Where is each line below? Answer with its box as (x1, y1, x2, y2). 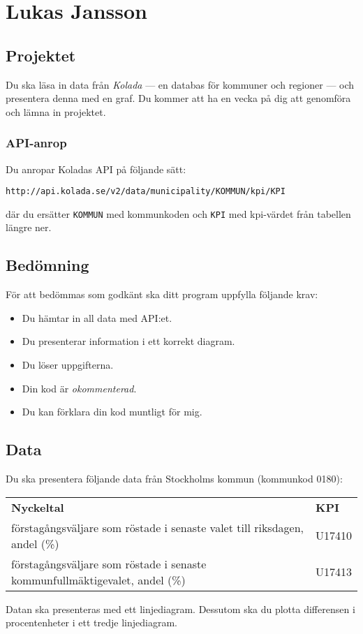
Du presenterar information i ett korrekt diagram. (22, 334, 235, 348)
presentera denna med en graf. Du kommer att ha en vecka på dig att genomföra (6, 91, 351, 105)
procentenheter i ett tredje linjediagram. (6, 615, 177, 630)
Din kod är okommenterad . (22, 381, 137, 395)
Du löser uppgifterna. (22, 357, 114, 372)
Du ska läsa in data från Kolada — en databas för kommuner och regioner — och (6, 77, 355, 91)
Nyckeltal (11, 499, 64, 515)
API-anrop (6, 134, 67, 152)
